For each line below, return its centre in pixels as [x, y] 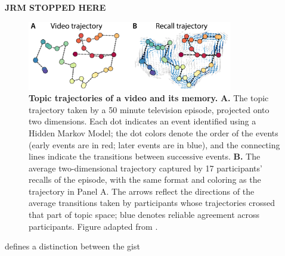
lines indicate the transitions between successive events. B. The [145, 156]
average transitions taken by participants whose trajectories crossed [152, 203]
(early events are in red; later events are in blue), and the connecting [154, 144]
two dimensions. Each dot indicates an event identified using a [142, 121]
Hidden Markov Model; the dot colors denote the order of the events [154, 132]
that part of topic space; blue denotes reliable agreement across [144, 215]
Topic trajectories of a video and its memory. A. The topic [149, 98]
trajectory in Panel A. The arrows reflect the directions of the [142, 191]
